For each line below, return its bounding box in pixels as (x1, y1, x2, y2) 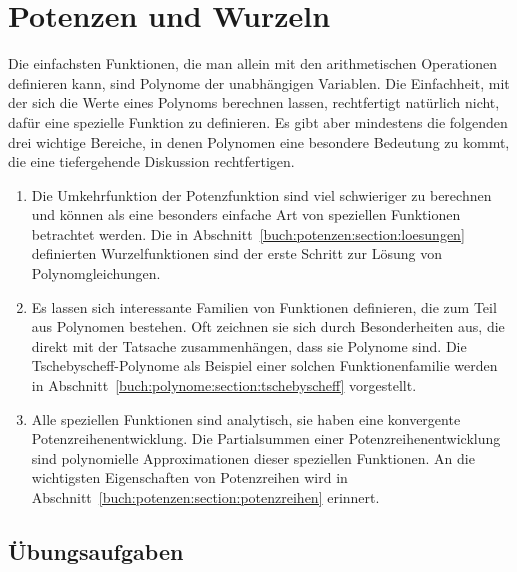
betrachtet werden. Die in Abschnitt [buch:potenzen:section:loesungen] (31, 223, 465, 244)
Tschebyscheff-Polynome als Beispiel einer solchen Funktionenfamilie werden (31, 355, 498, 376)
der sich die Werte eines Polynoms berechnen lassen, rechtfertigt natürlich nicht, (8, 92, 500, 113)
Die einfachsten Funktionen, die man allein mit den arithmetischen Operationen (8, 53, 498, 74)
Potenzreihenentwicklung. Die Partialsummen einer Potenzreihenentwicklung (31, 428, 501, 449)
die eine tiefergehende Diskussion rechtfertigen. (8, 151, 295, 172)
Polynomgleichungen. (31, 263, 161, 284)
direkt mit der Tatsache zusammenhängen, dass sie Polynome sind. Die (31, 335, 467, 356)
